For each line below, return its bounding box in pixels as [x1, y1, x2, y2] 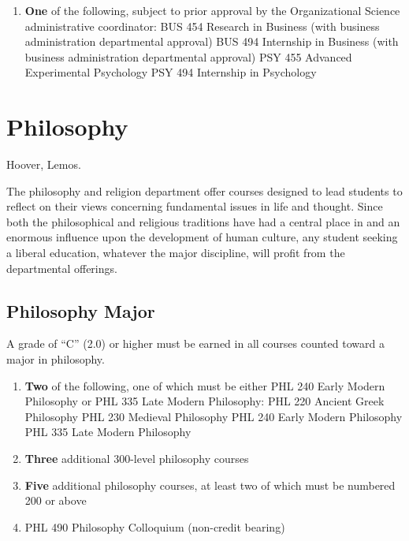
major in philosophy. [6, 351, 105, 368]
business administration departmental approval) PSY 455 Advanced [24, 48, 352, 65]
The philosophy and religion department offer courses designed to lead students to [6, 182, 403, 199]
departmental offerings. [6, 259, 117, 276]
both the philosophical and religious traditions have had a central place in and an [6, 213, 400, 229]
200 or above [24, 492, 87, 509]
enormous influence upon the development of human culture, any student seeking [6, 229, 398, 245]
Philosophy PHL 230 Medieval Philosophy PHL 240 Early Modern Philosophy [24, 408, 403, 424]
